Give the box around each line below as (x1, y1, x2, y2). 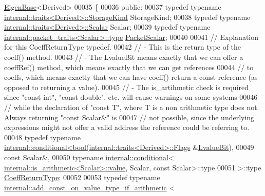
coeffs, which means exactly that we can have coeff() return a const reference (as (4, 72, 258, 82)
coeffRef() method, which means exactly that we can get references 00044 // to (4, 61, 254, 72)
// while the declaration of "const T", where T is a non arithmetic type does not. (4, 101, 259, 112)
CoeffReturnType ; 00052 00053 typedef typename (4, 172, 160, 183)
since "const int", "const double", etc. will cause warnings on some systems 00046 (4, 92, 258, 102)
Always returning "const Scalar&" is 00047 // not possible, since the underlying (4, 112, 255, 122)
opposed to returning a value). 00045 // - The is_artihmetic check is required (4, 81, 249, 92)
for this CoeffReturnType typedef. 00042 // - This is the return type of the (4, 41, 241, 52)
